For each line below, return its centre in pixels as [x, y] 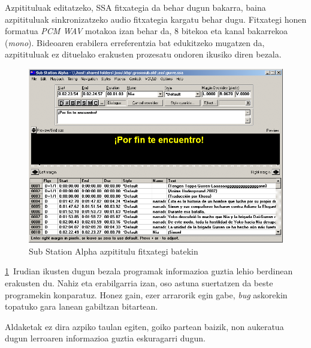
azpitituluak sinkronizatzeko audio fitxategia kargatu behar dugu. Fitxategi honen [156, 19]
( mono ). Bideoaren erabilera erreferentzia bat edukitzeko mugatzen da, [135, 42]
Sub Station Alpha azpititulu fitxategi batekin [114, 251]
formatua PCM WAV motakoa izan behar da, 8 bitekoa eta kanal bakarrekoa [147, 31]
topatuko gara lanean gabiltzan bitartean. [81, 306]
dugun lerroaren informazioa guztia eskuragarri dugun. [105, 338]
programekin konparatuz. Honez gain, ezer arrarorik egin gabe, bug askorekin [146, 294]
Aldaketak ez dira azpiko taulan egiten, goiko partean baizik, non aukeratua [144, 326]
